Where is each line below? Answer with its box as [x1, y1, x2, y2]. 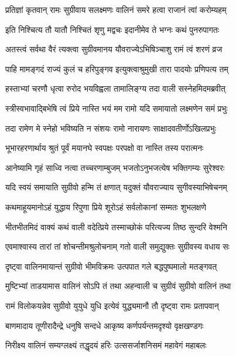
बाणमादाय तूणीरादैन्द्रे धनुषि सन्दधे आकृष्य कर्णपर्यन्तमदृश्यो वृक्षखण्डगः [5, 319, 204, 331]
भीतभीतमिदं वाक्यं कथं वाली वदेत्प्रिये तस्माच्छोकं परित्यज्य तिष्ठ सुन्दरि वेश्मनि [5, 220, 227, 233]
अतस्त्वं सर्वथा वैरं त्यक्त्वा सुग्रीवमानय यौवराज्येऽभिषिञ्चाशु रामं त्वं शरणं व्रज [5, 43, 223, 55]
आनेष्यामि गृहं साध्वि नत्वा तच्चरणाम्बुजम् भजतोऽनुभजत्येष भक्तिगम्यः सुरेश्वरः [5, 161, 225, 173]
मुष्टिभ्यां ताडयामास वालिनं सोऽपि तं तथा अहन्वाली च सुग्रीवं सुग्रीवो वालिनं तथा [5, 280, 231, 292]
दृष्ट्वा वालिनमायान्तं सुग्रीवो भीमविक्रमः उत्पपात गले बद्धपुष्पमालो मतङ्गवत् [5, 260, 217, 272]
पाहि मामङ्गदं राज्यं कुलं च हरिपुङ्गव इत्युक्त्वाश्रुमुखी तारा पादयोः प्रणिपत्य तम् [5, 62, 228, 75]
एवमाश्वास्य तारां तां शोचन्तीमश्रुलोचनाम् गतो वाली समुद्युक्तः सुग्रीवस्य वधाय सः [5, 240, 230, 253]
